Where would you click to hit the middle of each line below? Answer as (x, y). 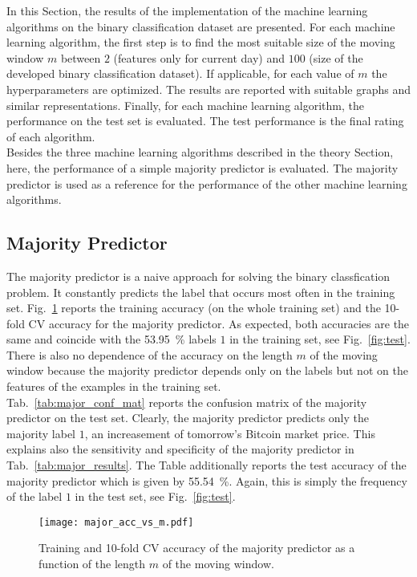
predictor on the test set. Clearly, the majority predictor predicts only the (188, 418)
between (81, 57)
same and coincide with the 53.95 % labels (111, 339)
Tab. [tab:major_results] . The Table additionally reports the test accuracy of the (206, 465)
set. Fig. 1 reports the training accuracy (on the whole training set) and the (194, 308)
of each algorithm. (51, 136)
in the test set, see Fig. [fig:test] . (155, 496)
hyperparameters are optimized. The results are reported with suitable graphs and (208, 89)
